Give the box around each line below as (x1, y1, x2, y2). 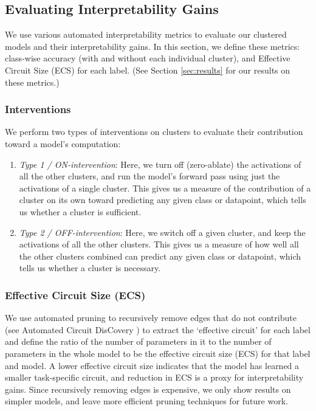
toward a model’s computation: (5, 137, 121, 150)
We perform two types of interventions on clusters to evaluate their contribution (5, 125, 303, 138)
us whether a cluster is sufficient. (19, 205, 142, 218)
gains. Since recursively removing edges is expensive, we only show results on (5, 382, 291, 395)
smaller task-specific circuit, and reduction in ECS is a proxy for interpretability (5, 371, 304, 384)
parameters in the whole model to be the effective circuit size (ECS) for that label (5, 347, 311, 359)
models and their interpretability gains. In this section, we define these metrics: (5, 40, 300, 52)
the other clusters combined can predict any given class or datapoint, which (19, 249, 301, 262)
